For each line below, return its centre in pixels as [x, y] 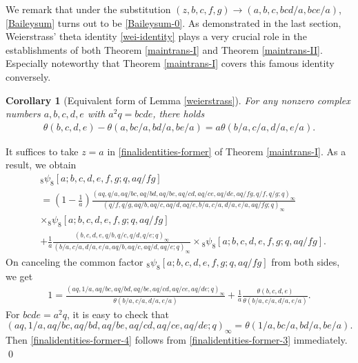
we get [19, 276]
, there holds [179, 114]
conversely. [28, 76]
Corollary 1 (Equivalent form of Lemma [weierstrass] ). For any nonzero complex [178, 100]
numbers [23, 114]
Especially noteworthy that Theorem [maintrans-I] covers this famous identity [170, 63]
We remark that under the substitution [88, 9]
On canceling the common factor [74, 261]
